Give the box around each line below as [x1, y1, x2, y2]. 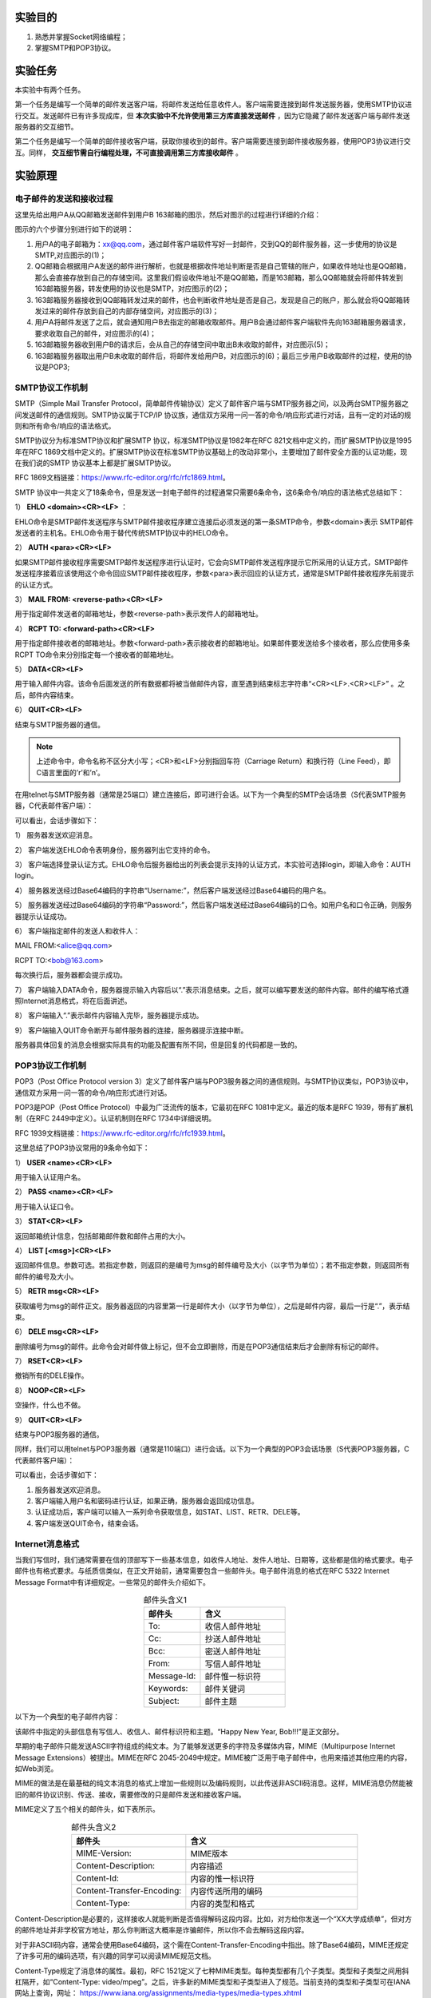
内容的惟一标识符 [190, 1873, 255, 1884]
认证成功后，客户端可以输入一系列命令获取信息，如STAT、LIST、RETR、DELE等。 [34, 1507, 305, 1517]
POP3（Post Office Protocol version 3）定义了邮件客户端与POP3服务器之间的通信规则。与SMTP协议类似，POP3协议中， [14, 1077, 413, 1086]
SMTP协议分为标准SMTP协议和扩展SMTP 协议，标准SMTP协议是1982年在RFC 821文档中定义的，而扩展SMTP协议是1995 [14, 436, 413, 445]
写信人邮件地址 [204, 1658, 261, 1670]
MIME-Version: [76, 1847, 132, 1858]
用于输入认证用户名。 [14, 1172, 85, 1182]
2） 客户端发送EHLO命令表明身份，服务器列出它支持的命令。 [14, 845, 215, 854]
